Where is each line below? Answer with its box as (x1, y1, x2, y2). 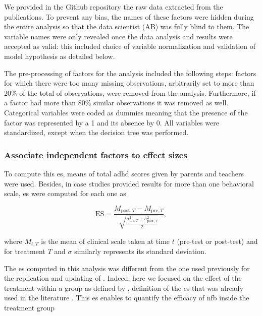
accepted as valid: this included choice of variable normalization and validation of (4, 41, 256, 51)
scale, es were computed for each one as (4, 188, 126, 199)
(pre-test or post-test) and (177, 235, 258, 246)
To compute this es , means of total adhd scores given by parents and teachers (4, 168, 244, 178)
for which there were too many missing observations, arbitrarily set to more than (4, 78, 254, 88)
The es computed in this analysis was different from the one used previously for (4, 263, 250, 273)
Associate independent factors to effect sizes (4, 148, 187, 161)
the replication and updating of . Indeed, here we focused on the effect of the (4, 273, 242, 283)
